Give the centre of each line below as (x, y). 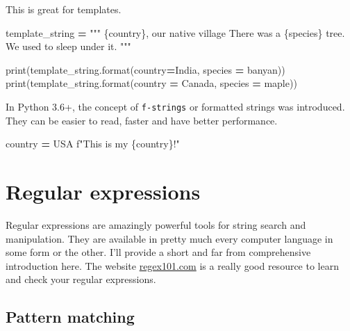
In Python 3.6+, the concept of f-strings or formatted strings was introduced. (175, 106)
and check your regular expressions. (81, 279)
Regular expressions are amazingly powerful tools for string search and (156, 224)
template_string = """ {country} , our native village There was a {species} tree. (175, 32)
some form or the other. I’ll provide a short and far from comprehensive (158, 252)
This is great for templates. (64, 9)
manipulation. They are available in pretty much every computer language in (169, 238)
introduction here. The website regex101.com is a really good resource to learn (172, 265)
